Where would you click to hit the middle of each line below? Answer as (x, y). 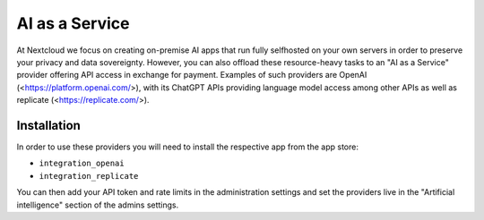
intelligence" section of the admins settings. (98, 205)
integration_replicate (89, 176)
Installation (48, 125)
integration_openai (82, 164)
